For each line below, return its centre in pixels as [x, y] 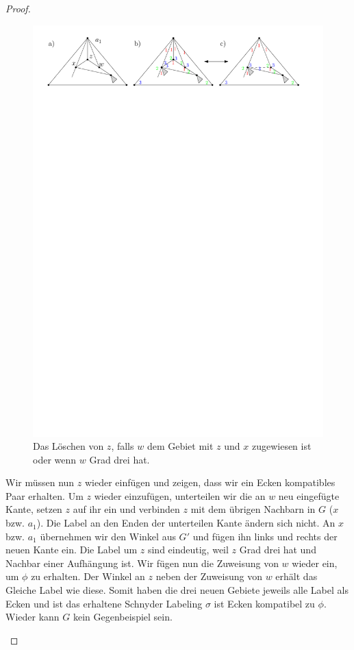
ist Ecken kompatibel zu [264, 603]
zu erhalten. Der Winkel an [88, 576]
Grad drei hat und [278, 550]
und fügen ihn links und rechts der [265, 536]
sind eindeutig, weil [188, 550]
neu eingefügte [309, 495]
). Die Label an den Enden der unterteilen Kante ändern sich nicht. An [186, 523]
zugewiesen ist [281, 446]
